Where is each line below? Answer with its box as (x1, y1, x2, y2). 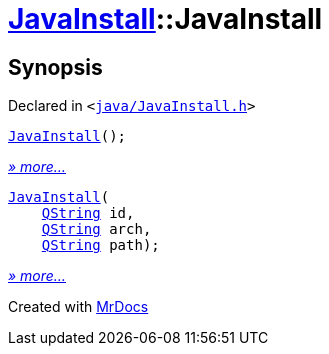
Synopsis (8, 54, 103, 80)
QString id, (41, 205, 135, 222)
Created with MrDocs (8, 298, 149, 316)
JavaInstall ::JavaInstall (8, 2, 323, 36)
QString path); (41, 237, 160, 254)
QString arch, (41, 221, 152, 238)
